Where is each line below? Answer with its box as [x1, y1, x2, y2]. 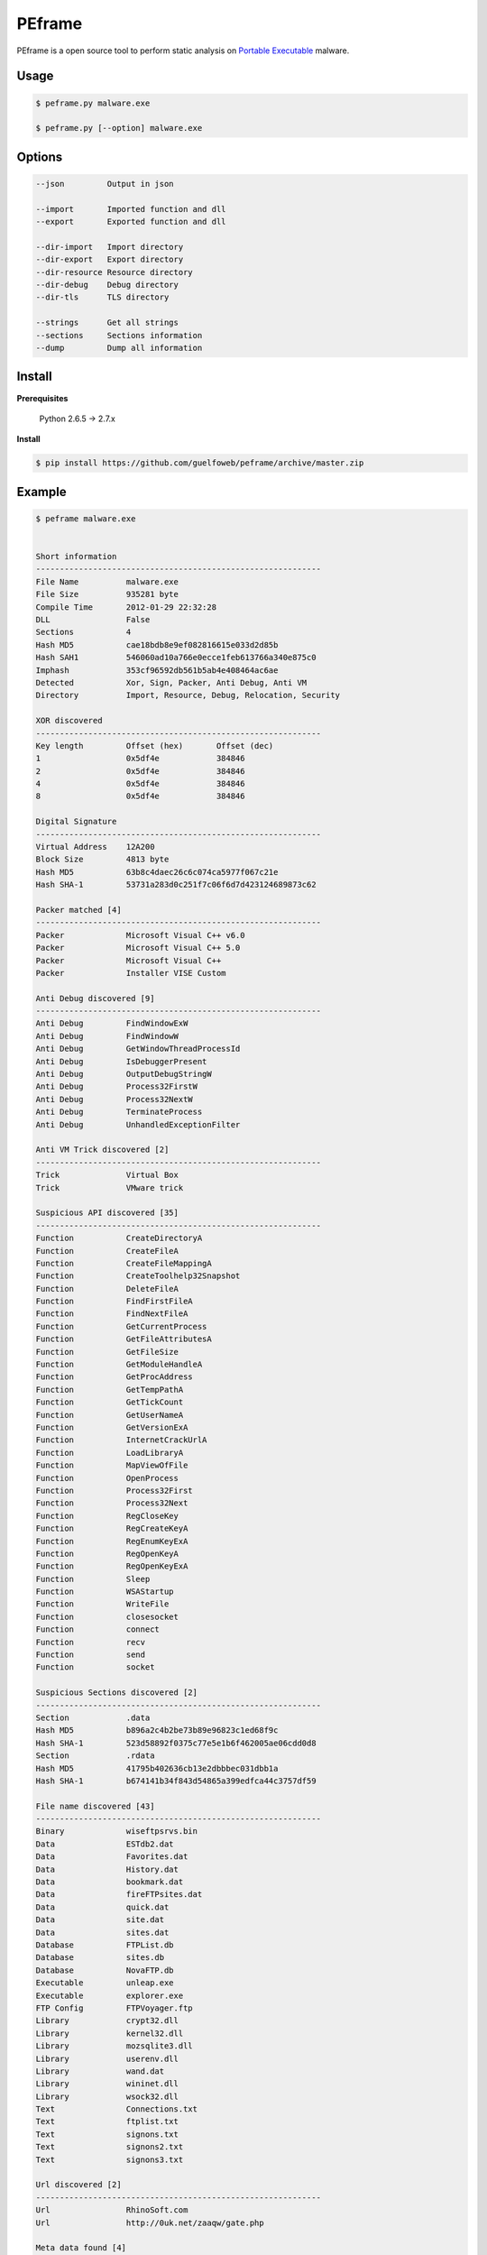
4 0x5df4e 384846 [35, 778, 245, 789]
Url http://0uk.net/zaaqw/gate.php [35, 2217, 265, 2228]
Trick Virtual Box [35, 1170, 179, 1181]
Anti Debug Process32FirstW [35, 1081, 198, 1091]
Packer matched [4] [35, 905, 122, 915]
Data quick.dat [35, 1901, 170, 1912]
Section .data [35, 1712, 151, 1723]
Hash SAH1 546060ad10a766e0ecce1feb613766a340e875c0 [35, 652, 317, 663]
